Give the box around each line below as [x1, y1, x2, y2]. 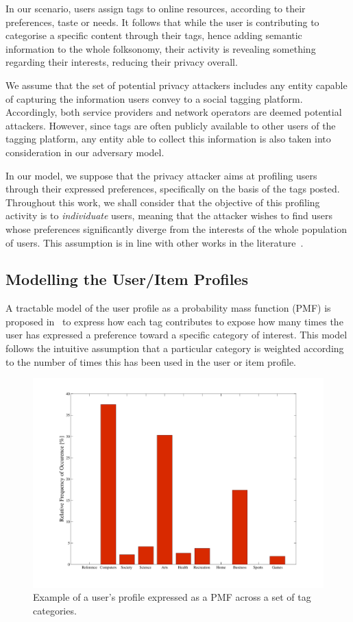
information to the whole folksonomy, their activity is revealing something [5, 41, 316, 55]
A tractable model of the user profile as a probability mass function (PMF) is [5, 301, 331, 315]
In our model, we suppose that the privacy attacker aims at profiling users [5, 168, 317, 182]
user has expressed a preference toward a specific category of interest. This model [5, 327, 348, 342]
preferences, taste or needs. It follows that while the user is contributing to [5, 14, 319, 29]
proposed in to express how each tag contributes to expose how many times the [5, 314, 343, 328]
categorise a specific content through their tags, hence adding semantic [5, 28, 302, 42]
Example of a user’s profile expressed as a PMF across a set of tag [33, 590, 311, 604]
